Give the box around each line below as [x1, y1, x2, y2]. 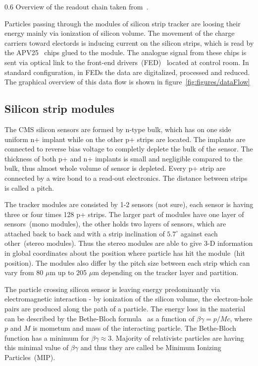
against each [180, 228, 218, 238]
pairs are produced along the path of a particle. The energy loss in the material [4, 303, 246, 314]
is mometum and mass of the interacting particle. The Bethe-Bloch [33, 323, 236, 333]
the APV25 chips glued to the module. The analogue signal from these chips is [4, 47, 247, 58]
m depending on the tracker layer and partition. [93, 267, 239, 278]
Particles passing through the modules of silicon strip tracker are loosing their [4, 18, 241, 28]
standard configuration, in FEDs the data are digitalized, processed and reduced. [4, 67, 250, 77]
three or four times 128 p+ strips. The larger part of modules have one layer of [4, 209, 244, 219]
